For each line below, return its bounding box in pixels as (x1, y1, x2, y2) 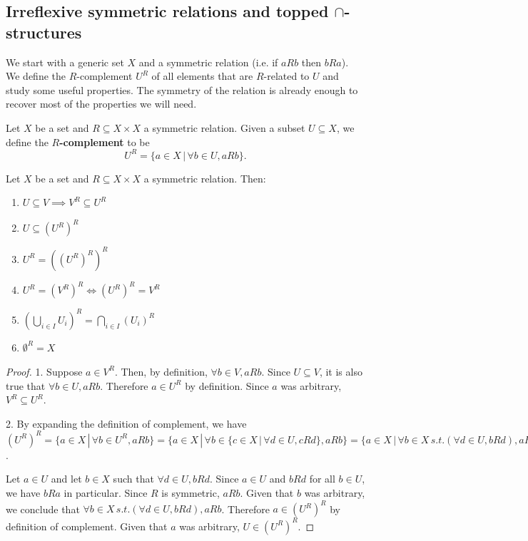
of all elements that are (151, 68, 253, 83)
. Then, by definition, (114, 364, 208, 378)
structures (6, 21, 82, 43)
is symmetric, (161, 485, 220, 500)
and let (51, 471, 82, 486)
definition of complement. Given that (6, 518, 168, 533)
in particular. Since (64, 485, 148, 500)
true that (6, 378, 46, 393)
